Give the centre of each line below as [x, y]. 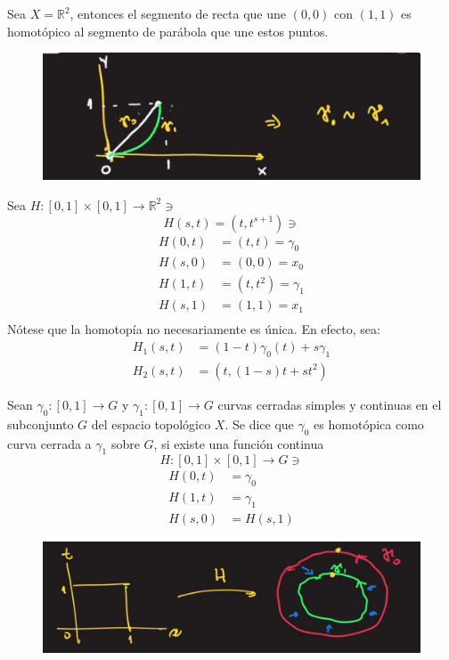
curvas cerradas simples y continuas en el [330, 404]
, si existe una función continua [239, 443]
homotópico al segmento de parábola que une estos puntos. [168, 31]
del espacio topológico [151, 424]
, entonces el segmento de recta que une [178, 13]
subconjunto [41, 424]
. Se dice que [259, 424]
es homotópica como [369, 424]
